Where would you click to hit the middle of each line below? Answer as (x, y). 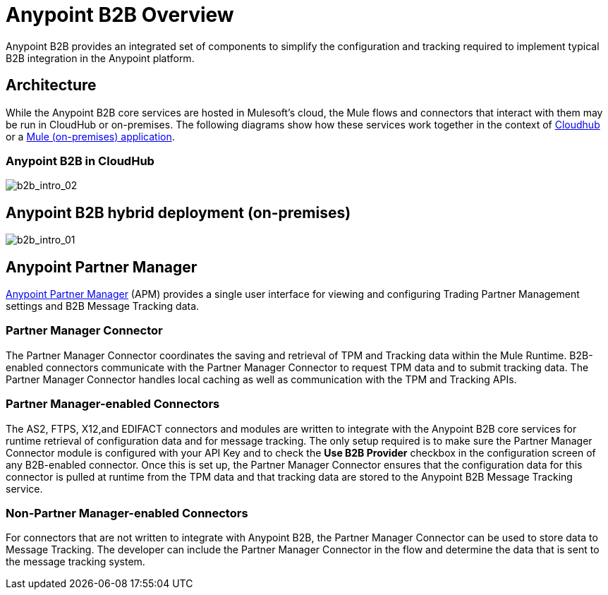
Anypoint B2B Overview (120, 15)
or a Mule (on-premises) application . (90, 136)
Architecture (51, 85)
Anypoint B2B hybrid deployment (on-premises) (178, 212)
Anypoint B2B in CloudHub (80, 161)
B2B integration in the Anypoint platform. (100, 58)
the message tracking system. (75, 562)
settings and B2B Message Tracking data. (103, 306)
